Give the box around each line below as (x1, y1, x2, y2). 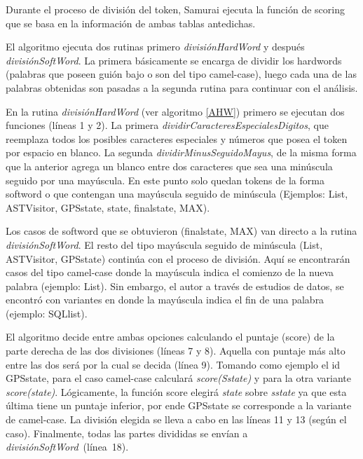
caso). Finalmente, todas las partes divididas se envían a (6, 425, 248, 440)
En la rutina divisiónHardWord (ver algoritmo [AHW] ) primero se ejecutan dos (6, 104, 345, 118)
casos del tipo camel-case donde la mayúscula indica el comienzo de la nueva (6, 265, 334, 280)
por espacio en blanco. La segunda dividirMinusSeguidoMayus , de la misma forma (6, 145, 357, 160)
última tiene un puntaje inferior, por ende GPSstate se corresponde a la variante (6, 398, 352, 413)
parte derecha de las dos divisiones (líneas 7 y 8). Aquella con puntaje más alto (6, 343, 345, 358)
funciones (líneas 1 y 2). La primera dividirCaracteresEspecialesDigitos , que (6, 118, 329, 132)
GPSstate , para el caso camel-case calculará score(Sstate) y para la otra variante (6, 371, 352, 385)
